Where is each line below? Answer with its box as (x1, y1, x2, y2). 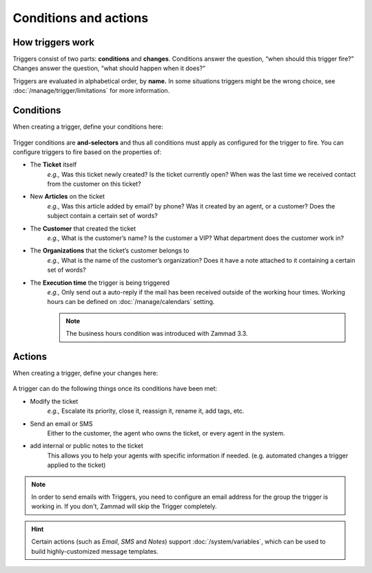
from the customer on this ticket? (47, 180, 141, 188)
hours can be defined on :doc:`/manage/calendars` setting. (47, 298, 215, 306)
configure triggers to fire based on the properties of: (12, 148, 162, 156)
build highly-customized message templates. (31, 547, 158, 555)
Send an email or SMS (30, 420, 93, 428)
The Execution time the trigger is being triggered (30, 279, 170, 287)
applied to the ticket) (47, 461, 106, 469)
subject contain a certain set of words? (47, 212, 158, 220)
